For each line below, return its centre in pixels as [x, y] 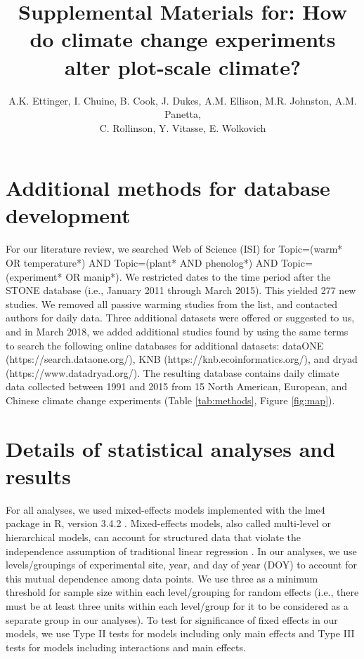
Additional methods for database [168, 188]
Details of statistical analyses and [171, 448]
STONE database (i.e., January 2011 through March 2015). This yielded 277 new [181, 290]
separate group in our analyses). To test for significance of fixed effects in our [172, 619]
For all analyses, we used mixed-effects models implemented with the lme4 [165, 509]
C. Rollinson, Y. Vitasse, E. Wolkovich [183, 127]
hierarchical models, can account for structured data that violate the [153, 537]
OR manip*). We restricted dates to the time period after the [198, 276]
